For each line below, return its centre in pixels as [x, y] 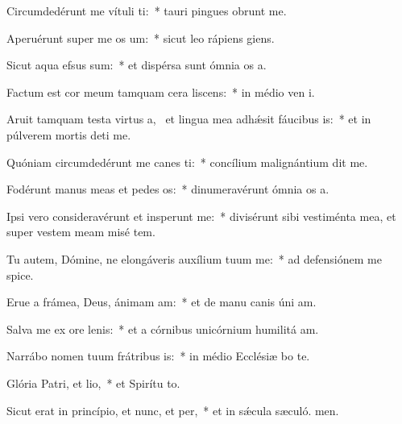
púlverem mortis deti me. [69, 134]
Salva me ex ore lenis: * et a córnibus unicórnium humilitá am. [163, 328]
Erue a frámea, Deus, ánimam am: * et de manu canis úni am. [162, 302]
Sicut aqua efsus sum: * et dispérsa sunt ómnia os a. [137, 65]
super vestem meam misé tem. [81, 232]
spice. [20, 274]
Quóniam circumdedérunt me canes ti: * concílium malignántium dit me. [187, 162]
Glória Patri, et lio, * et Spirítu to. [93, 382]
